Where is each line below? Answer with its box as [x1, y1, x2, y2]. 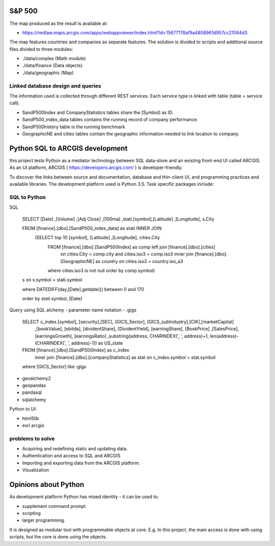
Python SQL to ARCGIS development [9, 144, 128, 153]
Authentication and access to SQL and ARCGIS [22, 453, 121, 459]
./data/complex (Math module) [22, 55, 86, 62]
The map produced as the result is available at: [9, 20, 108, 26]
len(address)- [209, 333, 239, 339]
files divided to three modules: [9, 46, 73, 52]
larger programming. [22, 517, 66, 524]
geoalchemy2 [22, 375, 51, 381]
